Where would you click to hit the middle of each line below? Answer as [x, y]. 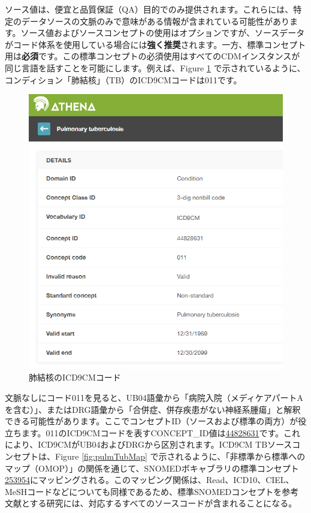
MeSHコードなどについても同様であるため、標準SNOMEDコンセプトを [144, 491]
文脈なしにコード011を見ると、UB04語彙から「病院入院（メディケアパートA [154, 397]
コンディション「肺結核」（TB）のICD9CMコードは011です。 [123, 79]
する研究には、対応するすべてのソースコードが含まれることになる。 [163, 503]
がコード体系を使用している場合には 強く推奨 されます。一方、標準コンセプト [155, 44]
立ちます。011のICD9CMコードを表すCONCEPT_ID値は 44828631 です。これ [153, 432]
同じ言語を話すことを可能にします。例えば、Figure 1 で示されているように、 [155, 67]
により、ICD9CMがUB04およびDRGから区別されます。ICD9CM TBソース [149, 444]
